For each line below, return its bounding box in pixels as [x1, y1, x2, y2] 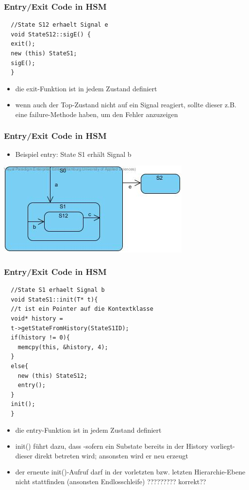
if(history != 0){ [11, 334, 70, 341]
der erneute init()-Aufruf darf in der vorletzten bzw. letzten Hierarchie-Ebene [15, 467, 246, 477]
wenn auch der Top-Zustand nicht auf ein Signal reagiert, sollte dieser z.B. [15, 100, 236, 110]
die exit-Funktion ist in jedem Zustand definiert [15, 83, 157, 93]
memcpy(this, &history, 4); [17, 343, 108, 351]
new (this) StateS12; [17, 372, 87, 379]
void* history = [11, 315, 63, 322]
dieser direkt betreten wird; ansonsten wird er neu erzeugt [15, 450, 188, 460]
